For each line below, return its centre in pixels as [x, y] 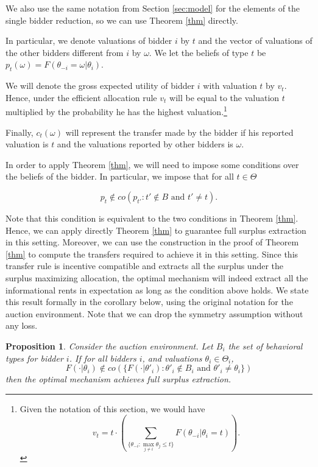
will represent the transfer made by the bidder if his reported [179, 132]
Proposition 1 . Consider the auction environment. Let [109, 346]
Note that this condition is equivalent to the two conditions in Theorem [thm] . [152, 218]
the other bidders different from [65, 52]
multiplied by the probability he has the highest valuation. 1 [116, 111]
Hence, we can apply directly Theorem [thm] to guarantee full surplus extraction [156, 230]
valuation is [27, 144]
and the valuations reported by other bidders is [145, 144]
